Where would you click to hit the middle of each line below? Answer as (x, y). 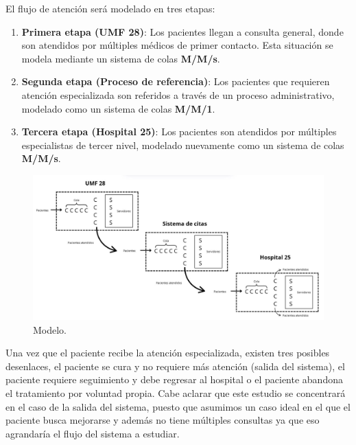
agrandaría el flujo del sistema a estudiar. (93, 433)
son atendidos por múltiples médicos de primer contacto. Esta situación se (177, 45)
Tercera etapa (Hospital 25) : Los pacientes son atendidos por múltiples (179, 132)
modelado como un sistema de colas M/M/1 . (118, 108)
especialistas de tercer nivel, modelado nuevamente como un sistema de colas (183, 145)
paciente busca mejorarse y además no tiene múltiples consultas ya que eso (163, 420)
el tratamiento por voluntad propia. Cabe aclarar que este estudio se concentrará (176, 393)
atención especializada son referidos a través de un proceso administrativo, (178, 94)
